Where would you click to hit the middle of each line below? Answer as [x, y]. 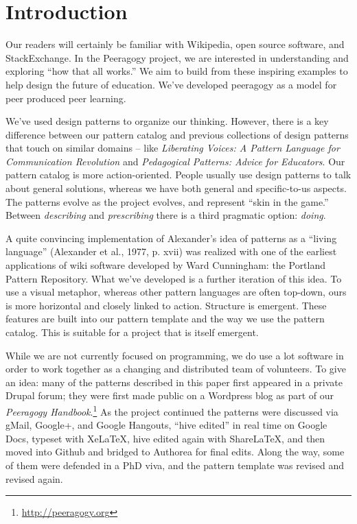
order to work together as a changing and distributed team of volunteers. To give [176, 369]
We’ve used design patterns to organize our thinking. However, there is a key [167, 121]
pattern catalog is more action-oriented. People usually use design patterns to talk [178, 175]
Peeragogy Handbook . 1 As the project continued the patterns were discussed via [172, 410]
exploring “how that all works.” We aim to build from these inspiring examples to [177, 71]
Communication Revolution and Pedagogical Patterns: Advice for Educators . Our [175, 161]
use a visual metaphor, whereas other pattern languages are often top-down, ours [176, 292]
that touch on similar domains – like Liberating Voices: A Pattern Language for [173, 148]
